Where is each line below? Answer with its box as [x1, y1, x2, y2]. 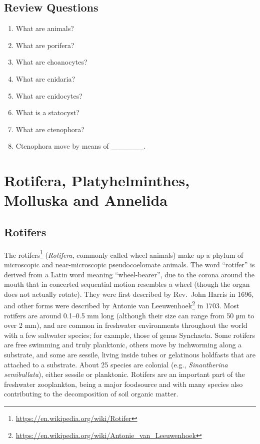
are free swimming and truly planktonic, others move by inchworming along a [4, 339, 242, 350]
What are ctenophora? [15, 124, 84, 134]
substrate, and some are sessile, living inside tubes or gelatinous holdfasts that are [4, 349, 256, 360]
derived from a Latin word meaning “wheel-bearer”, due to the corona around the [4, 269, 254, 279]
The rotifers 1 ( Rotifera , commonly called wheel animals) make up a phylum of [4, 248, 243, 260]
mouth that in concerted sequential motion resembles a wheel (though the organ [4, 279, 250, 289]
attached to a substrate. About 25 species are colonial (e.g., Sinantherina [4, 359, 228, 369]
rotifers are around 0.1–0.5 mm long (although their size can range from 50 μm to [4, 310, 254, 320]
